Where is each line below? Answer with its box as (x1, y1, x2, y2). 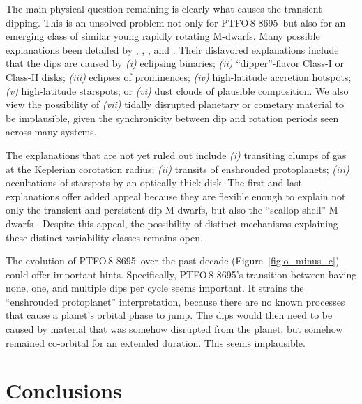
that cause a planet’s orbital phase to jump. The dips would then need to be (6, 308, 333, 322)
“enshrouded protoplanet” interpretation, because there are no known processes (6, 294, 345, 308)
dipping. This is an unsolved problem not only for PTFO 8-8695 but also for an (6, 15, 346, 29)
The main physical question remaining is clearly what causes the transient (6, 1, 322, 15)
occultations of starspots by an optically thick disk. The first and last (6, 175, 302, 190)
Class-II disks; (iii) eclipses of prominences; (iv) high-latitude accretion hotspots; (6, 69, 352, 84)
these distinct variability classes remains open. (6, 230, 203, 244)
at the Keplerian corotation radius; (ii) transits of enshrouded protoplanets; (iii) (6, 161, 349, 176)
